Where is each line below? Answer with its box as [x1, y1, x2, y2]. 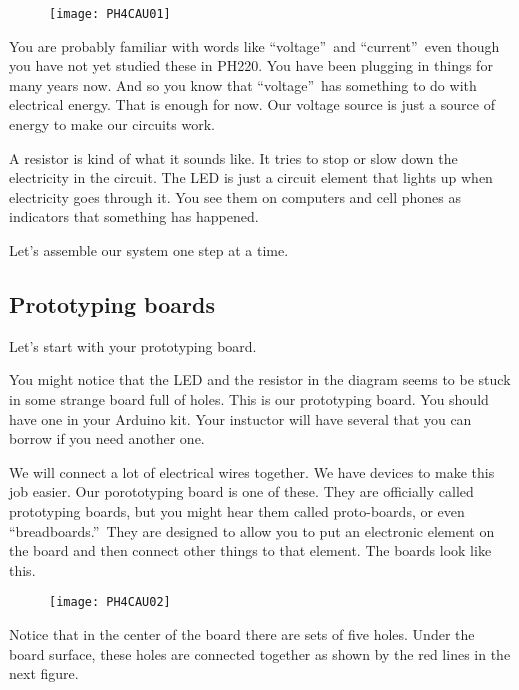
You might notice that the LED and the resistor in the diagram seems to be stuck [9, 369, 511, 390]
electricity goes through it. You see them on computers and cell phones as [9, 186, 461, 207]
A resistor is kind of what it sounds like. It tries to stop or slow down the [9, 147, 458, 168]
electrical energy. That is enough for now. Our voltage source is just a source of [9, 94, 495, 115]
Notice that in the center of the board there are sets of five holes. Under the [9, 623, 475, 644]
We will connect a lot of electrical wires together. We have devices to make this [9, 461, 495, 482]
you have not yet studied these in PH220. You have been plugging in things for [9, 55, 493, 76]
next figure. [9, 663, 79, 684]
